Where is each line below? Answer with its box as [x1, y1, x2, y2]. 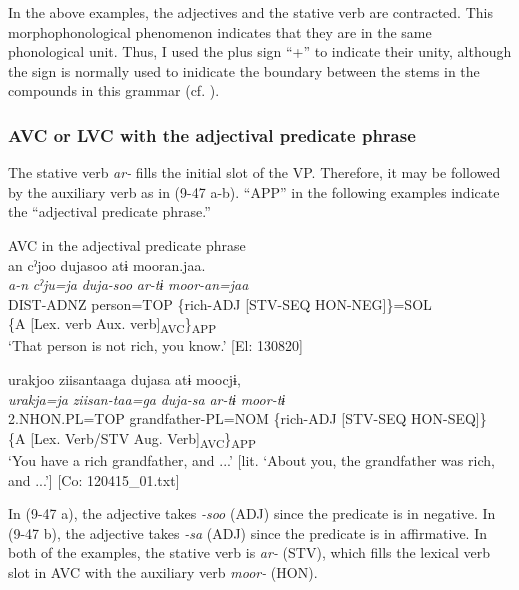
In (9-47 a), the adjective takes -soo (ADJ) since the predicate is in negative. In [8, 503, 496, 524]
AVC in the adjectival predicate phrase [8, 234, 246, 255]
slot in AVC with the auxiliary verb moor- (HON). [8, 561, 318, 582]
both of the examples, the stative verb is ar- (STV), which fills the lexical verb [8, 542, 490, 563]
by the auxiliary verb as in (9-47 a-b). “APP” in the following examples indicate [8, 181, 500, 202]
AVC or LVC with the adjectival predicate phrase [8, 122, 416, 147]
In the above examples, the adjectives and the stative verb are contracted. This [8, 2, 493, 22]
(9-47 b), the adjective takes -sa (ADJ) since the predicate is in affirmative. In [8, 522, 487, 543]
